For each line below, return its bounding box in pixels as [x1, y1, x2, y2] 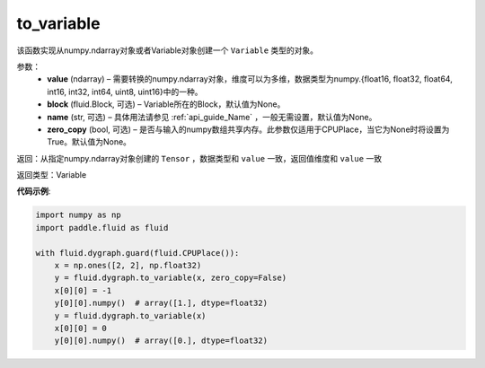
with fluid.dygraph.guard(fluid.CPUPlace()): [35, 248, 240, 258]
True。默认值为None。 [47, 136, 132, 147]
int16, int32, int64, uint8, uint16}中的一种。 [47, 86, 203, 97]
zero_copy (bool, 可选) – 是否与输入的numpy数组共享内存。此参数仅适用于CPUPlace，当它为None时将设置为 [47, 124, 450, 135]
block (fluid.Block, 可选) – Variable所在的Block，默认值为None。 [47, 99, 286, 110]
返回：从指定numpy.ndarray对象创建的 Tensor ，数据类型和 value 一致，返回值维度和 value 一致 [16, 153, 382, 163]
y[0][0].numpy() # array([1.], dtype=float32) [54, 298, 269, 309]
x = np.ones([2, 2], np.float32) [54, 260, 202, 270]
